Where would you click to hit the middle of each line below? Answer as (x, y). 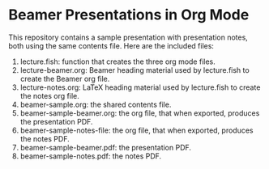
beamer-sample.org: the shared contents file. (96, 104)
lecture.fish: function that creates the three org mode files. (118, 61)
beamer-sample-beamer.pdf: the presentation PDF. (106, 147)
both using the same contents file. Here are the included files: (111, 45)
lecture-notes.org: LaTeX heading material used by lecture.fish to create (140, 87)
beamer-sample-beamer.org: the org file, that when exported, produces (140, 113)
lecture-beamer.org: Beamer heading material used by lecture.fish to (134, 70)
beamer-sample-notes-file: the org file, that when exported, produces (137, 130)
